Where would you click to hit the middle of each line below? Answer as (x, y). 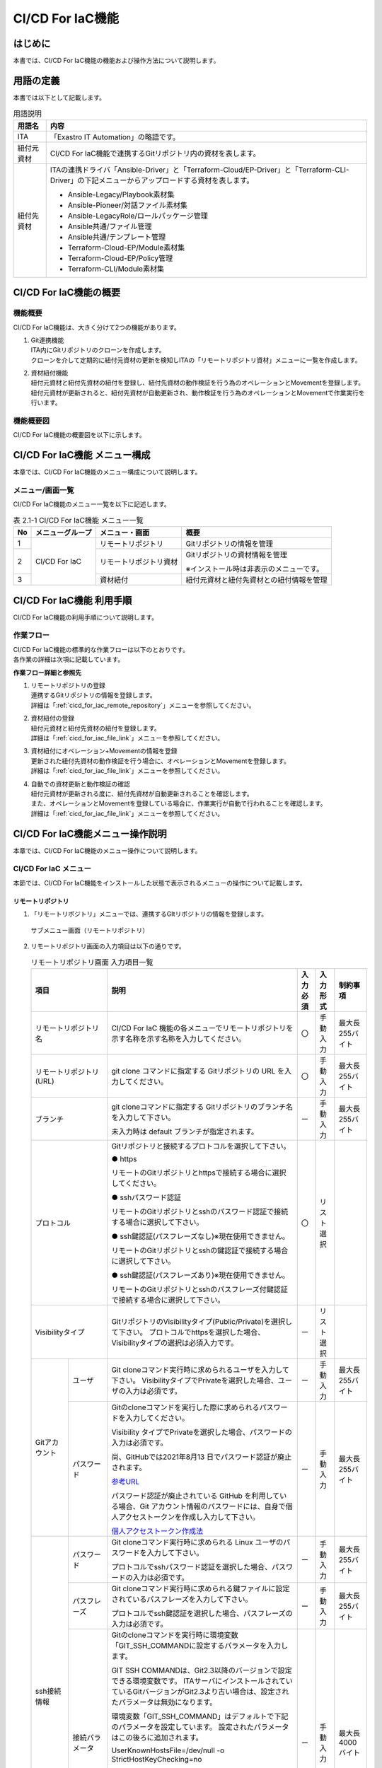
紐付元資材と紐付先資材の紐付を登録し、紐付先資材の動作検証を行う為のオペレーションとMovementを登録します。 (198, 383)
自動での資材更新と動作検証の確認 (80, 784)
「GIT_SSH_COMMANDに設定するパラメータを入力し (200, 1646)
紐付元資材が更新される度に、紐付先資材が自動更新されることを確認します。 (142, 793)
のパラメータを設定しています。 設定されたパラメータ (200, 1727)
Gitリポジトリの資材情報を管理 (237, 555)
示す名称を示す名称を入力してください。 (179, 1038)
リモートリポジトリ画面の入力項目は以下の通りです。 (108, 946)
